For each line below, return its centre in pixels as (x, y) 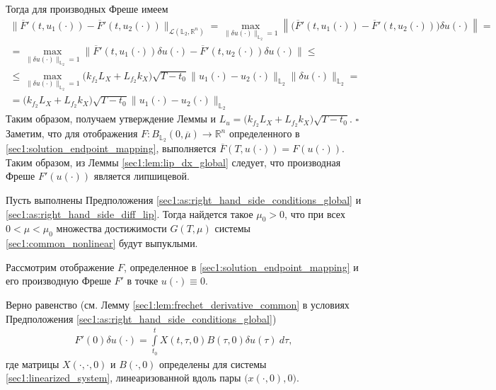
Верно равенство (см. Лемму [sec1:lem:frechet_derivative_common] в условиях (178, 304)
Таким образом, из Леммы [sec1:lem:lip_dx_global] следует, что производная (173, 162)
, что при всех (315, 213)
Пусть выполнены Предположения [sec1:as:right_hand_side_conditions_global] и (184, 199)
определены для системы (213, 363)
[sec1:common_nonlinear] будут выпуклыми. (102, 243)
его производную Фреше (58, 281)
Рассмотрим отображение (60, 266)
